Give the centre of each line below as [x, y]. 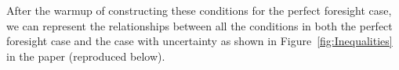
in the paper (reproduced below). [86, 56]
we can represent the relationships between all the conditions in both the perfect [199, 25]
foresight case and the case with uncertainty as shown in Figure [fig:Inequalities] [199, 41]
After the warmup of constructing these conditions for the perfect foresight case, [199, 10]
